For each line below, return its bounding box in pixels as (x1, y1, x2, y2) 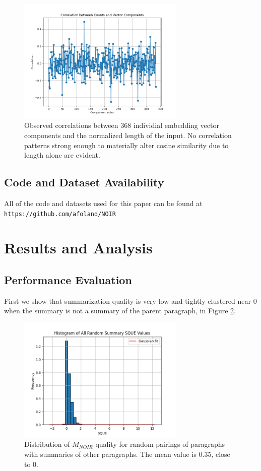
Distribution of (24, 439, 70, 449)
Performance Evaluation (4, 272, 132, 287)
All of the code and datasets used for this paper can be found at (4, 197, 203, 208)
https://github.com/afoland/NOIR (4, 210, 116, 218)
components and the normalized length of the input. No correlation (24, 129, 232, 140)
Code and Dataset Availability (4, 174, 164, 190)
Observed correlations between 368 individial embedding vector (24, 120, 219, 130)
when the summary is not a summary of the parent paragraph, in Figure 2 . (4, 305, 236, 316)
